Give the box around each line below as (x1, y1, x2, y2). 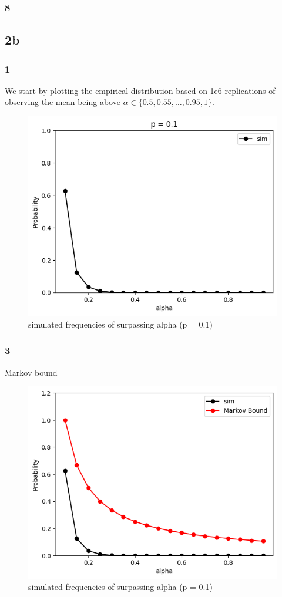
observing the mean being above (5, 96, 120, 108)
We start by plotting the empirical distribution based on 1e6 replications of (5, 84, 276, 96)
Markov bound (5, 366, 58, 378)
